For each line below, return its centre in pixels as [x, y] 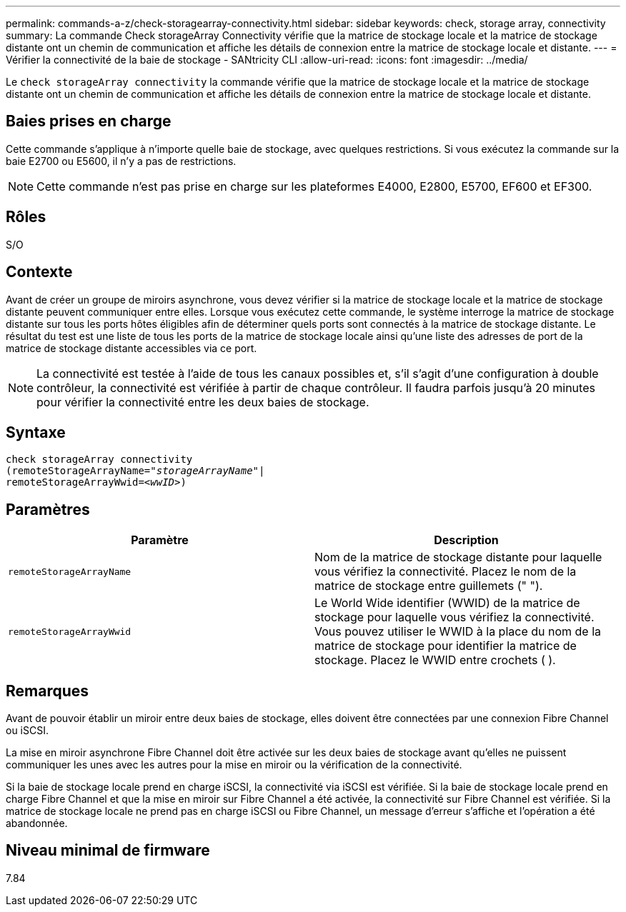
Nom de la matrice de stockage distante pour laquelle [458, 557]
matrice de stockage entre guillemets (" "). [429, 586]
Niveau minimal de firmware [108, 851]
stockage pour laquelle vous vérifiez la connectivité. [454, 617]
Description [466, 540]
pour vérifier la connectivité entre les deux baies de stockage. [203, 402]
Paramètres [48, 509]
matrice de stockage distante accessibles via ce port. [131, 348]
